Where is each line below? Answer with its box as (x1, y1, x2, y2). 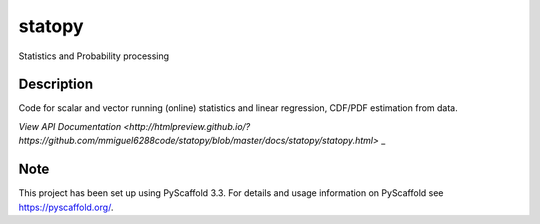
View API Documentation (18, 120, 122, 132)
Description (18, 76, 94, 93)
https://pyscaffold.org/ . (18, 201, 114, 213)
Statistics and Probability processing (18, 50, 170, 62)
